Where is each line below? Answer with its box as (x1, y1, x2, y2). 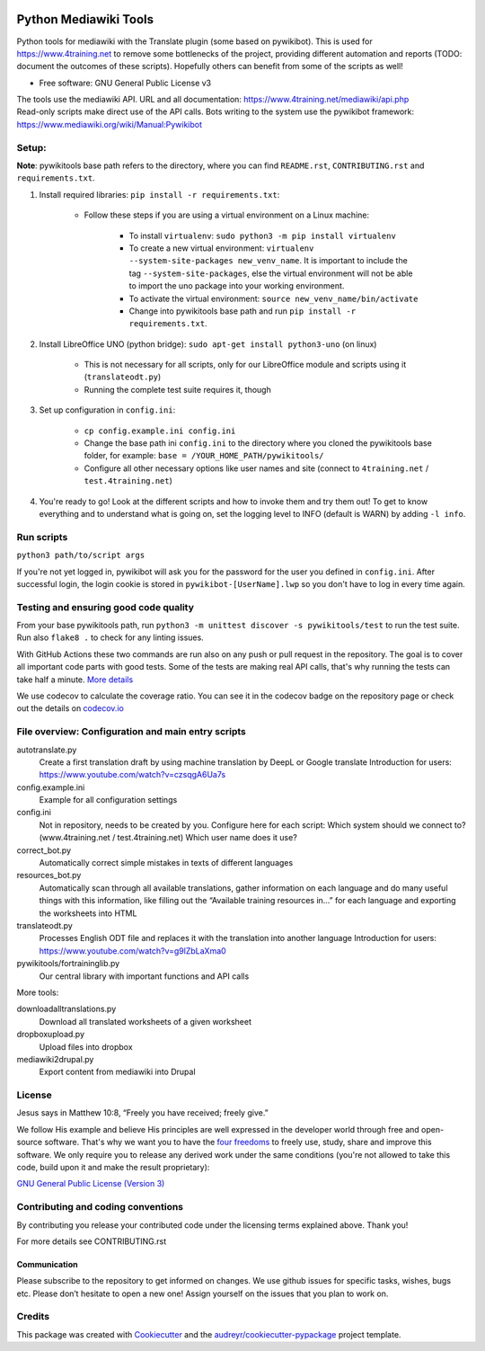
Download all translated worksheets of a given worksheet (39, 1016, 251, 1027)
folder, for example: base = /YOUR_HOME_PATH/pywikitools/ (84, 450, 324, 461)
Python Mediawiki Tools (16, 12, 154, 27)
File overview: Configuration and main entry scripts (16, 725, 247, 738)
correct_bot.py (16, 845, 72, 856)
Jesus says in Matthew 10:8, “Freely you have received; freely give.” (16, 1107, 269, 1118)
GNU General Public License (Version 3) (16, 1178, 165, 1189)
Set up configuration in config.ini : (39, 404, 176, 415)
